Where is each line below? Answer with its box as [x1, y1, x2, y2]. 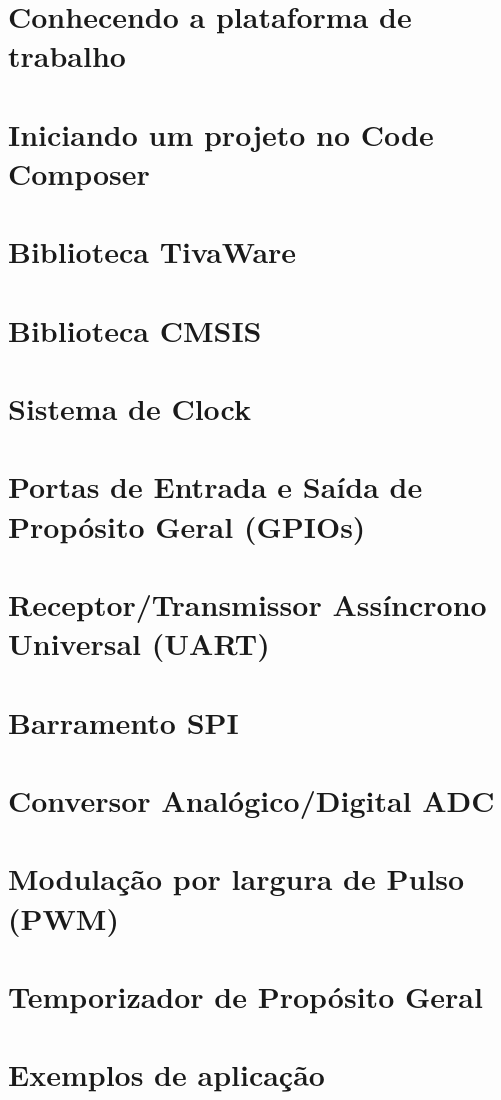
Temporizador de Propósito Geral [8, 975, 483, 1016]
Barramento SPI [8, 701, 239, 742]
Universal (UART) [8, 623, 270, 664]
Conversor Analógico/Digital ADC [8, 779, 495, 820]
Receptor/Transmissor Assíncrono [8, 584, 487, 624]
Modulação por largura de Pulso [8, 858, 465, 899]
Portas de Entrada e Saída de [8, 466, 423, 507]
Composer [8, 152, 150, 193]
